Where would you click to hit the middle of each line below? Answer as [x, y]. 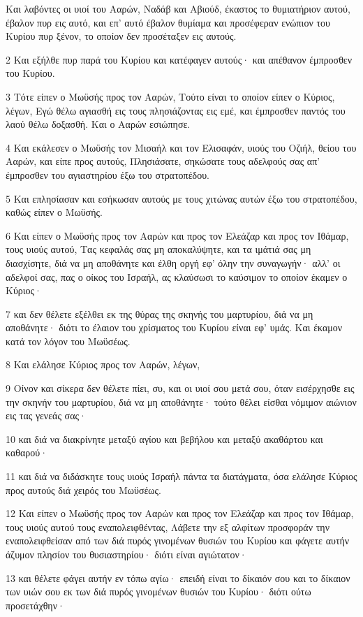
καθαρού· [27, 452]
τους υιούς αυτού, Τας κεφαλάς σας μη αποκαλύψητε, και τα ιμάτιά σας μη [158, 249]
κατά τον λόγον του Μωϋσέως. [68, 341]
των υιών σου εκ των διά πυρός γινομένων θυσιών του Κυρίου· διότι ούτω [158, 591]
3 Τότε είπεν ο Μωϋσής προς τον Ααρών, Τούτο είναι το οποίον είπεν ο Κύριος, [170, 96]
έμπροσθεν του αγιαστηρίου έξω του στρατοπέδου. [108, 174]
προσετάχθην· [35, 605]
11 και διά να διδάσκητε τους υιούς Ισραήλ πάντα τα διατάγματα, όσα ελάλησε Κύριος [181, 476]
